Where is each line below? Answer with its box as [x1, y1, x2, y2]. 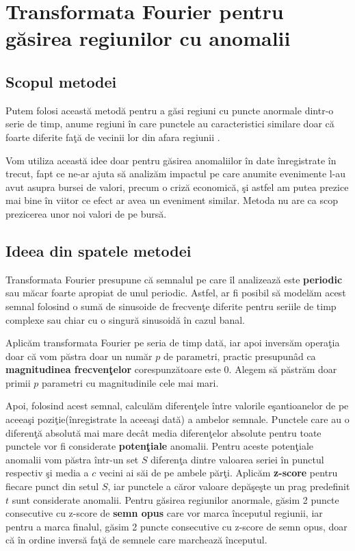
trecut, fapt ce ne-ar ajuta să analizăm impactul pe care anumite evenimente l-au [5, 166, 346, 181]
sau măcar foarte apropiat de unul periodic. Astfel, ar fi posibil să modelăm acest [5, 285, 346, 300]
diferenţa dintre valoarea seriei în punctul [150, 452, 324, 466]
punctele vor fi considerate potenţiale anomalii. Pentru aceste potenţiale [5, 439, 314, 453]
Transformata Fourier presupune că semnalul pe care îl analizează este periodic [5, 272, 343, 286]
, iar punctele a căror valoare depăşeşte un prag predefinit [107, 479, 350, 494]
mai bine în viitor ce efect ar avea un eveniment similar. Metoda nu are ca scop [5, 193, 338, 207]
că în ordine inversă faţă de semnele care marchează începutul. [5, 533, 267, 547]
